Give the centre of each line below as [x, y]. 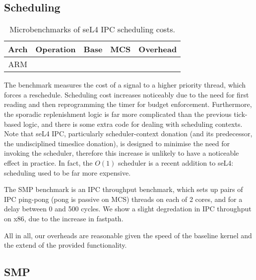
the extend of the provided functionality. [65, 245]
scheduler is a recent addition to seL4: [176, 162]
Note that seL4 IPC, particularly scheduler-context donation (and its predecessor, [128, 134]
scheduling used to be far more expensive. [67, 172]
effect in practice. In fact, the [48, 162]
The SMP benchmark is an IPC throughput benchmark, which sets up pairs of [124, 189]
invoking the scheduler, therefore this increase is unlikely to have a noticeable [122, 153]
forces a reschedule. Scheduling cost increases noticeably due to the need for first [127, 94]
